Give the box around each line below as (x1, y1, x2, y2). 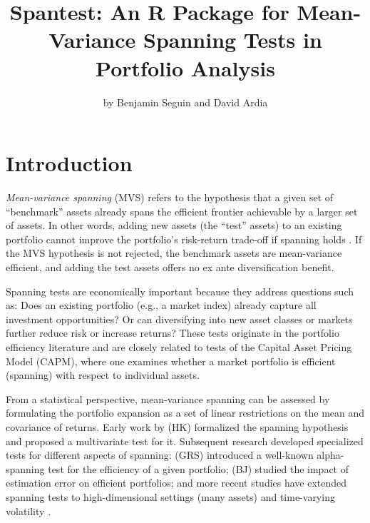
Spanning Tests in (143, 25, 322, 54)
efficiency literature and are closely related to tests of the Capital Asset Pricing (6, 339, 352, 354)
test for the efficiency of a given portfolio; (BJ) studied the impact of (48, 461, 349, 476)
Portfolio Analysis (96, 53, 275, 82)
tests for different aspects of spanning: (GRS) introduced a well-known (6, 447, 314, 462)
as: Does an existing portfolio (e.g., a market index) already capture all (6, 298, 317, 313)
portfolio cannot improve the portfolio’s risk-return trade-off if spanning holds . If (6, 231, 362, 246)
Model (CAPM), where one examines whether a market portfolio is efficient (6, 353, 336, 368)
